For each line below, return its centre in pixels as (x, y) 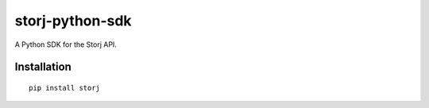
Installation (43, 67)
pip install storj (65, 88)
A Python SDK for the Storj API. (66, 44)
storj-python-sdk (73, 21)
